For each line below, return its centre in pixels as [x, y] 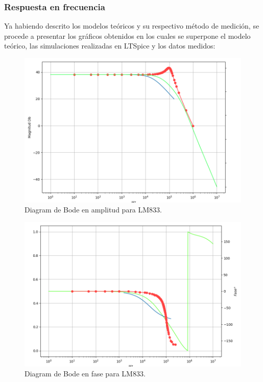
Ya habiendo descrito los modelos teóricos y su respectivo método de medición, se [132, 26]
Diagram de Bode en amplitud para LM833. [93, 210]
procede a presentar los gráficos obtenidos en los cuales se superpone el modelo [127, 35]
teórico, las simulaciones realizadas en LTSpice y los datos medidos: [110, 46]
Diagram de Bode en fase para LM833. [85, 374]
